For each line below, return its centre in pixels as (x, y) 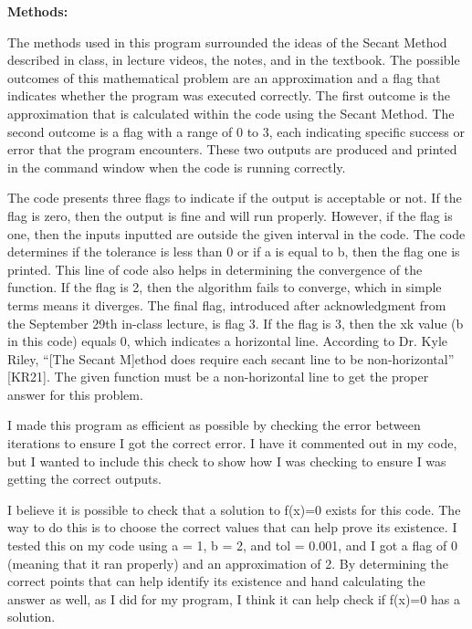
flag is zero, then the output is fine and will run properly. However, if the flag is (230, 215)
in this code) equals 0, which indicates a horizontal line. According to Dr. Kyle (227, 341)
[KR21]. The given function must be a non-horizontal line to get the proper (218, 377)
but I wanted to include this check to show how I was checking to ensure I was (227, 461)
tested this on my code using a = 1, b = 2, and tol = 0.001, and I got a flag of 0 (232, 545)
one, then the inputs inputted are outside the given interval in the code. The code (236, 233)
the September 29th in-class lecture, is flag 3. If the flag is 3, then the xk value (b (236, 323)
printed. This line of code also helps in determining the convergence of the (215, 269)
